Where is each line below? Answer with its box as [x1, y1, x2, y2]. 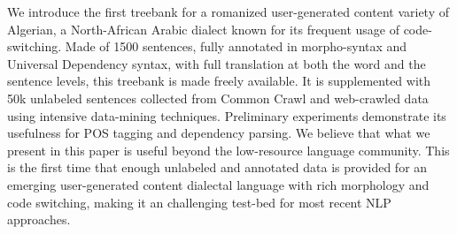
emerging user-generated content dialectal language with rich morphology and [7, 175, 430, 193]
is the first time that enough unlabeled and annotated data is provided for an [7, 158, 428, 177]
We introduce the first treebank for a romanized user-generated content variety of [7, 3, 450, 20]
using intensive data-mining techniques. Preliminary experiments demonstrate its [7, 106, 446, 125]
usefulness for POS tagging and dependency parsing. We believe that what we [7, 124, 430, 142]
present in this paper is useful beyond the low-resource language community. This [7, 140, 450, 159]
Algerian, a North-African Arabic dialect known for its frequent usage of [7, 19, 399, 38]
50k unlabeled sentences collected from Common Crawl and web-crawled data [7, 88, 429, 107]
